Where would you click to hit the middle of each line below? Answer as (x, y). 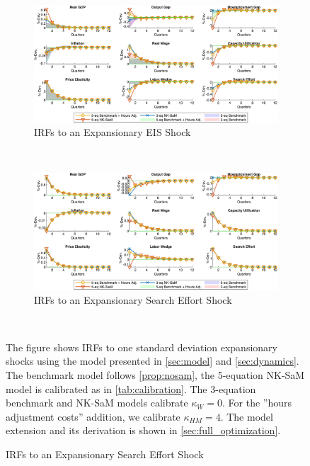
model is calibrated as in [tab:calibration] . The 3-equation (131, 388)
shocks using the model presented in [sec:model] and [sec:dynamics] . (153, 361)
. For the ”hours (257, 403)
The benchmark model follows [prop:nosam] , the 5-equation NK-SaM (155, 374)
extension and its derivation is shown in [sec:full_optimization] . (143, 430)
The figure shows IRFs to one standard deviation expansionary (142, 347)
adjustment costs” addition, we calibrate (93, 416)
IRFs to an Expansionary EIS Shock (113, 132)
